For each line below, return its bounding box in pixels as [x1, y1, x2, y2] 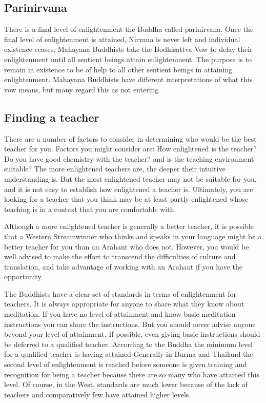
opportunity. [4, 271, 43, 282]
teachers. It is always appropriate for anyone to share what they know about [4, 298, 244, 309]
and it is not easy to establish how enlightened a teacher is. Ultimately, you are [4, 183, 253, 194]
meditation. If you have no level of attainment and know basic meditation [4, 309, 236, 319]
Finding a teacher [4, 109, 99, 125]
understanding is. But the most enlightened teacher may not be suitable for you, [4, 173, 257, 184]
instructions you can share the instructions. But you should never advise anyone [4, 318, 256, 329]
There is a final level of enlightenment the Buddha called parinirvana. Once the [4, 24, 254, 34]
